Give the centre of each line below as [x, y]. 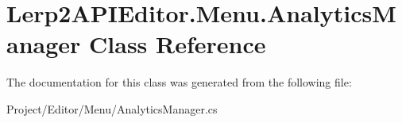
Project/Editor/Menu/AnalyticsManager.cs [112, 108]
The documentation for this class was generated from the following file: [179, 82]
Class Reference [178, 44]
